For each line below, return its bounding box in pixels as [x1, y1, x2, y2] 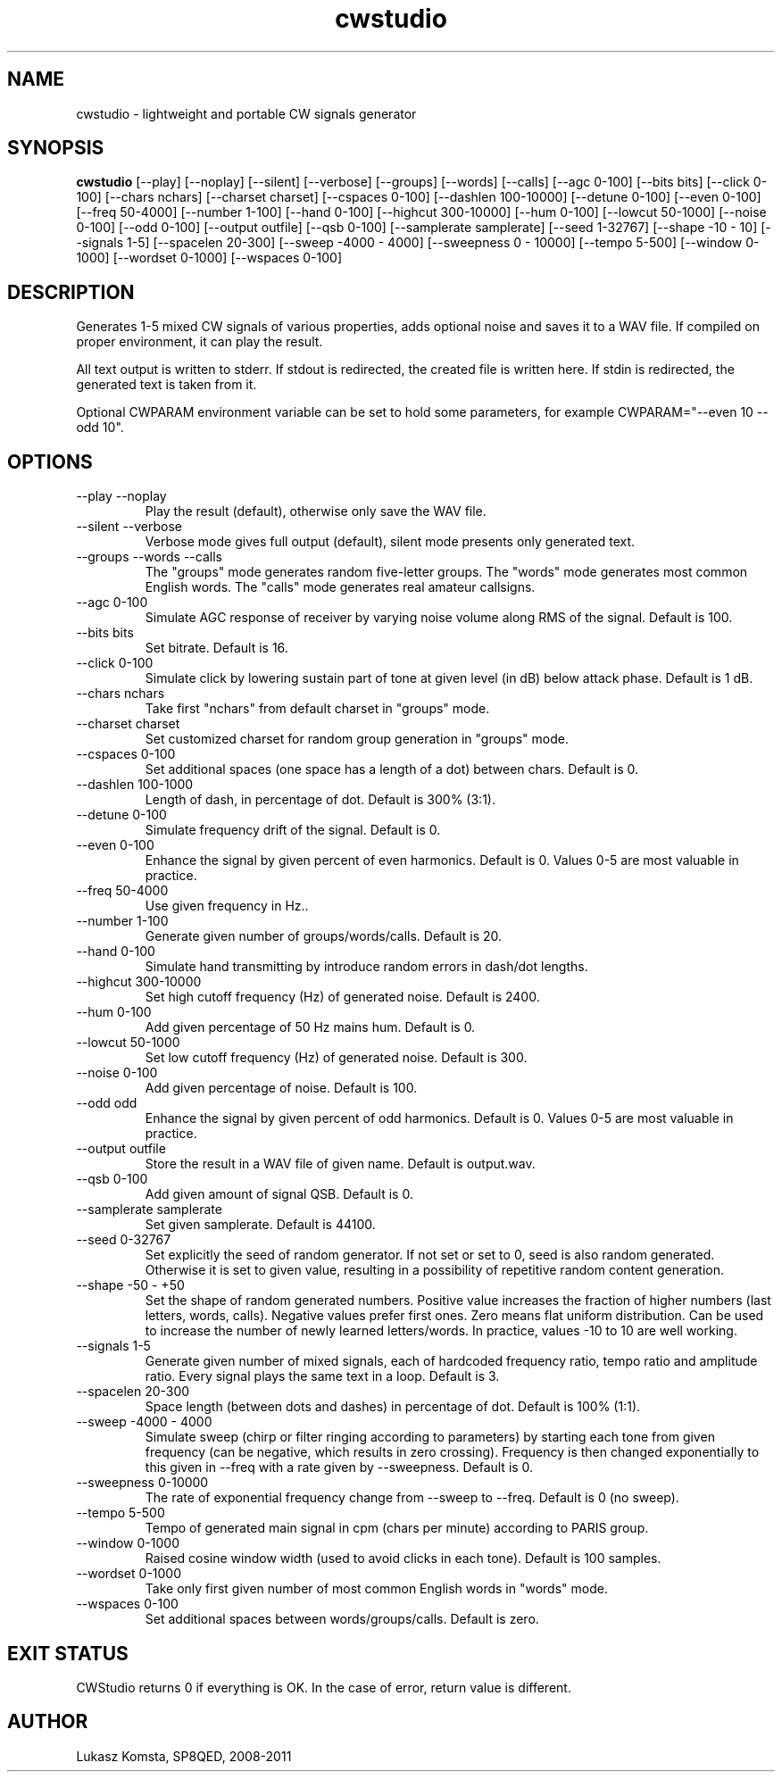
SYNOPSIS [7, 137, 104, 160]
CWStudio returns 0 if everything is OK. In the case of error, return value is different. [76, 1679, 571, 1695]
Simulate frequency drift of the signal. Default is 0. [145, 822, 441, 838]
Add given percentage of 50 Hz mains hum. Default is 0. [145, 1019, 476, 1035]
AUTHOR [7, 1710, 88, 1733]
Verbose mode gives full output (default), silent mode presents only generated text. [145, 534, 636, 550]
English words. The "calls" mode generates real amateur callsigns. [145, 579, 536, 595]
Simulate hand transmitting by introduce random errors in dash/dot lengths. [145, 959, 588, 975]
